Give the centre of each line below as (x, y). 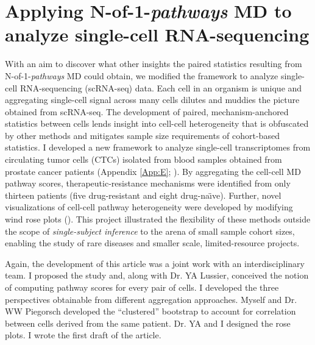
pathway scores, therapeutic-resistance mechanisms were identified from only (148, 183)
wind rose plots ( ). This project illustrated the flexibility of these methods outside (158, 219)
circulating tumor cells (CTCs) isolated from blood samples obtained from (143, 159)
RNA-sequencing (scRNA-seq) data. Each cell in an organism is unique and (161, 87)
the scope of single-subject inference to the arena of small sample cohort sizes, (150, 231)
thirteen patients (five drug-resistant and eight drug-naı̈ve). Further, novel (143, 195)
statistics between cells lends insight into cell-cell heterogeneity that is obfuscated (157, 123)
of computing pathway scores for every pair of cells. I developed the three (142, 287)
